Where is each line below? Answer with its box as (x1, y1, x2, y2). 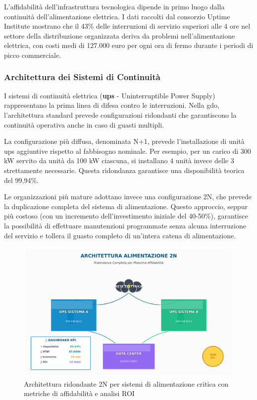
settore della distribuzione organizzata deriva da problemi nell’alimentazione (4, 30, 235, 41)
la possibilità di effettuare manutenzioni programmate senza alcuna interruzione (4, 220, 246, 230)
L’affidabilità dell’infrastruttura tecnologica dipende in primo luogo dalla (4, 1, 225, 11)
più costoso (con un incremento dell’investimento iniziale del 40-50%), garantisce (4, 211, 248, 221)
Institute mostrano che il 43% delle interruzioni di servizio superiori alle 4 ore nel (4, 21, 251, 31)
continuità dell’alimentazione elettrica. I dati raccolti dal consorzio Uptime (4, 11, 230, 21)
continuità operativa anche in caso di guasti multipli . (4, 119, 164, 130)
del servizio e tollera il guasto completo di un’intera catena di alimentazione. (4, 230, 236, 240)
